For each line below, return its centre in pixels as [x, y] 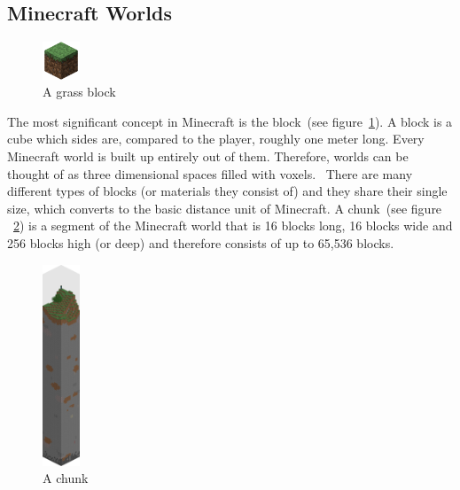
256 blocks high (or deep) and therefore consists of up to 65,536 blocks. [201, 242]
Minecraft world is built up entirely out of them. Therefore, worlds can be [208, 156]
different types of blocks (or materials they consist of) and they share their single [227, 191]
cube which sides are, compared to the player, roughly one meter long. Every [216, 139]
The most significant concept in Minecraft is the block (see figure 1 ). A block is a [230, 121]
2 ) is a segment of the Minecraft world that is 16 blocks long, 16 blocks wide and [233, 226]
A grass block [79, 92]
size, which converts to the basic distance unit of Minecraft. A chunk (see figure [225, 208]
